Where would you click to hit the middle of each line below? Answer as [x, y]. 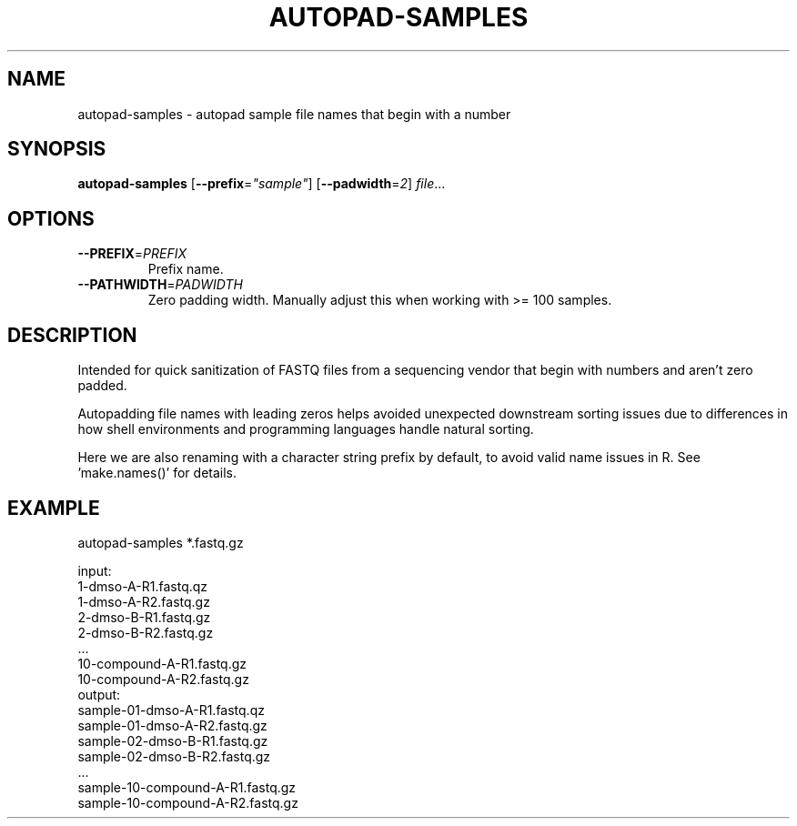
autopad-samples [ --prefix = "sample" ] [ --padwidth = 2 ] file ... [262, 184]
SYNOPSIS [57, 149]
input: [95, 570]
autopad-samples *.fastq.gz [161, 542]
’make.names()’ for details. [157, 473]
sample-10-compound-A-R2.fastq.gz [188, 802]
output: [99, 694]
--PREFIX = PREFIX [132, 254]
